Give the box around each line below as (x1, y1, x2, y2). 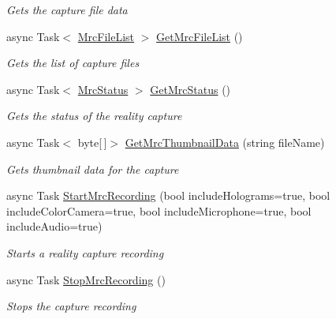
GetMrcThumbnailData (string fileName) (125, 133, 325, 150)
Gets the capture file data (6, 2, 128, 17)
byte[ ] (77, 133, 107, 150)
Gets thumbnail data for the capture (6, 160, 179, 177)
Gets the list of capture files (6, 54, 140, 71)
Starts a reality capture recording (6, 244, 164, 261)
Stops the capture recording (6, 298, 136, 314)
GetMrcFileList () (156, 28, 243, 44)
